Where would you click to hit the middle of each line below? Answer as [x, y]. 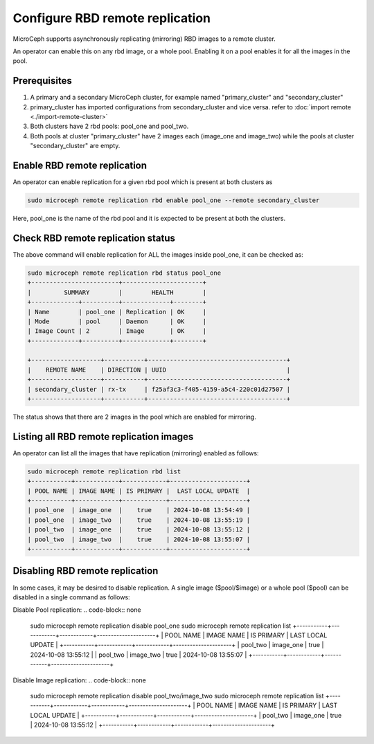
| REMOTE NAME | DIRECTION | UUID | [159, 370]
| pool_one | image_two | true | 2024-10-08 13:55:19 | [139, 520]
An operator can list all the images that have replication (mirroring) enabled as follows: [136, 453]
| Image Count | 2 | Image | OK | [117, 331]
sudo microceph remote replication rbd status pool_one [124, 273]
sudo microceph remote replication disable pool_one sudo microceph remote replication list [161, 626]
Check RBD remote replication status [94, 238]
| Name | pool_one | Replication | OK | [117, 312]
